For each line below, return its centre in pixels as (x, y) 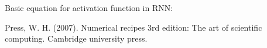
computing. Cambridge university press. (76, 38)
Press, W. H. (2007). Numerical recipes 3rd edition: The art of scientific (133, 27)
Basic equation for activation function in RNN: (89, 8)
